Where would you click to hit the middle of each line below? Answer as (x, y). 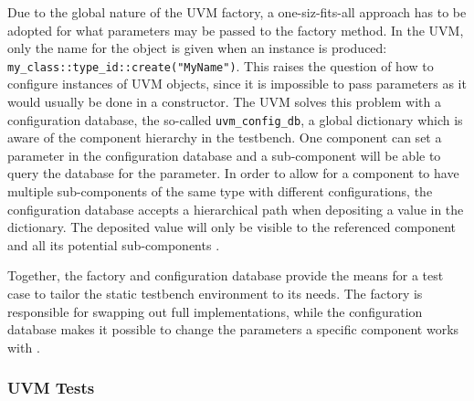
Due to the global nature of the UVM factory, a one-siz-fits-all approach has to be (237, 12)
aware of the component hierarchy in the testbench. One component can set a (225, 137)
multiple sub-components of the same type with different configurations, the (220, 191)
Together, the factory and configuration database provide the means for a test (226, 275)
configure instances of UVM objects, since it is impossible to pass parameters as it (237, 84)
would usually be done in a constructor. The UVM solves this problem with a (224, 102)
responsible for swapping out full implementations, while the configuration (215, 311)
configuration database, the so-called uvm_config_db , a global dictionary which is (235, 119)
